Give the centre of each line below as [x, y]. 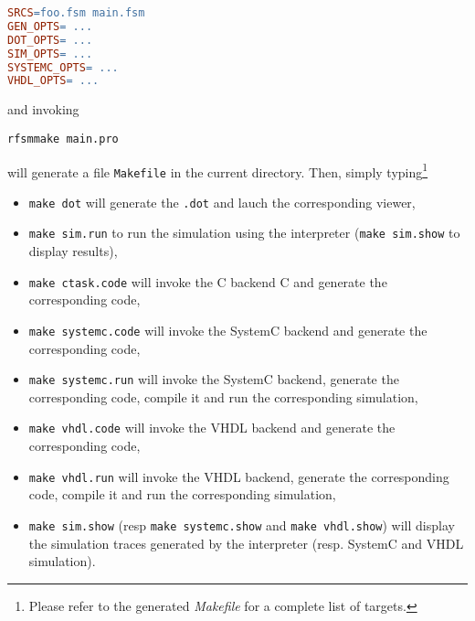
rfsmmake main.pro [63, 139]
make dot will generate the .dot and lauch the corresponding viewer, [222, 202]
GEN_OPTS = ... [50, 26]
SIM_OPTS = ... [50, 54]
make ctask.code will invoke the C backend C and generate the [208, 281]
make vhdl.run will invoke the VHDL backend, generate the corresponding [239, 476]
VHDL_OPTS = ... [53, 81]
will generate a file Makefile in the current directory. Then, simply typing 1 [218, 170]
